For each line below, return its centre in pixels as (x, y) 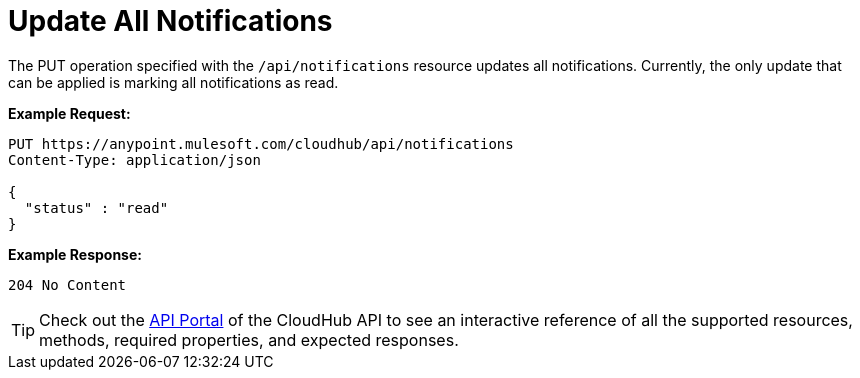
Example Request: (69, 113)
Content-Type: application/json (134, 159)
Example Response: (75, 254)
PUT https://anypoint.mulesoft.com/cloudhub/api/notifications (261, 143)
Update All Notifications (170, 21)
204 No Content (67, 284)
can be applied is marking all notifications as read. (173, 82)
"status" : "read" (96, 207)
